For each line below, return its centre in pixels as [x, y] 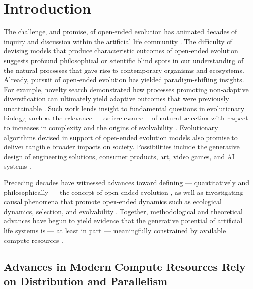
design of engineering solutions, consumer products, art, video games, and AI [119, 156]
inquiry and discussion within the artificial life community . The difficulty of [118, 41]
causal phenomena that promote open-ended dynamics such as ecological [113, 202]
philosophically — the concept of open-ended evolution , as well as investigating [124, 192]
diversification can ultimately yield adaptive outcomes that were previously [116, 99]
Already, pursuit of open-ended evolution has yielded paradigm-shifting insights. [124, 80]
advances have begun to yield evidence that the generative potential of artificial [123, 221]
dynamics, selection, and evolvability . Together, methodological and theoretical [123, 211]
